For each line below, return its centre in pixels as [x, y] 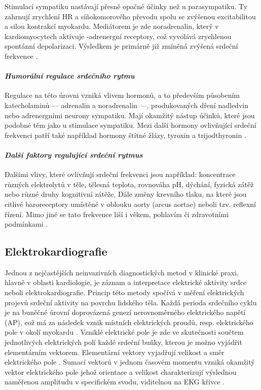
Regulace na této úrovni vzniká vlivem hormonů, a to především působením [122, 95]
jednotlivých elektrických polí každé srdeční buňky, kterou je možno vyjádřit [123, 342]
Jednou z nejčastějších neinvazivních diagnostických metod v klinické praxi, [122, 272]
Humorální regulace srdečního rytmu [70, 76]
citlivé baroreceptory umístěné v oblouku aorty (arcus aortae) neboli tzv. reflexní [130, 204]
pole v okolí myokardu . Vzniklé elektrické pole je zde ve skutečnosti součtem [124, 332]
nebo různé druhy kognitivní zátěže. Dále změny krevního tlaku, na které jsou [126, 194]
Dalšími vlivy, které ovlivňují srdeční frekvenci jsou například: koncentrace [120, 174]
